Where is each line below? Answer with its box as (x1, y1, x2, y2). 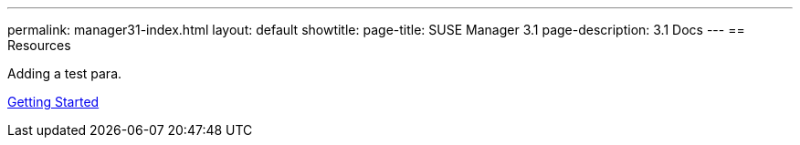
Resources (7, 37, 71, 53)
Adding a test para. (7, 66, 122, 81)
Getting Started (7, 94, 100, 109)
